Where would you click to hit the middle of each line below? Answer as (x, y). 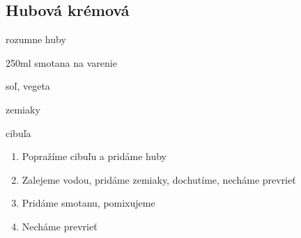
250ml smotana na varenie (61, 62)
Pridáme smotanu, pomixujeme (88, 203)
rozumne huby (36, 39)
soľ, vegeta (28, 86)
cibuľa (18, 133)
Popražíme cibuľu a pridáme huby (94, 156)
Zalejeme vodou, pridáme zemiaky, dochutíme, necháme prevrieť (159, 179)
